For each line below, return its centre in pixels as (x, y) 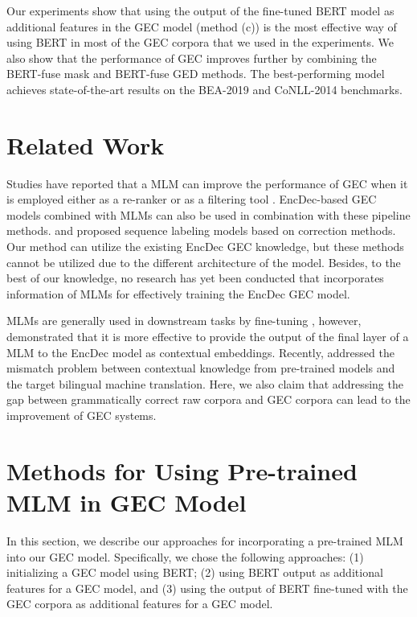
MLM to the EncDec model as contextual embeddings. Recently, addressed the (200, 352)
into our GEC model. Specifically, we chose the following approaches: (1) (185, 556)
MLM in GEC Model (127, 502)
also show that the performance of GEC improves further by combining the (192, 58)
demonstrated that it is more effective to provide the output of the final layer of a (208, 337)
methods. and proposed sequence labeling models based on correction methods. (201, 230)
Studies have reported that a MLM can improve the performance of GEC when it (207, 183)
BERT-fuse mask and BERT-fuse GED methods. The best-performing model (196, 74)
